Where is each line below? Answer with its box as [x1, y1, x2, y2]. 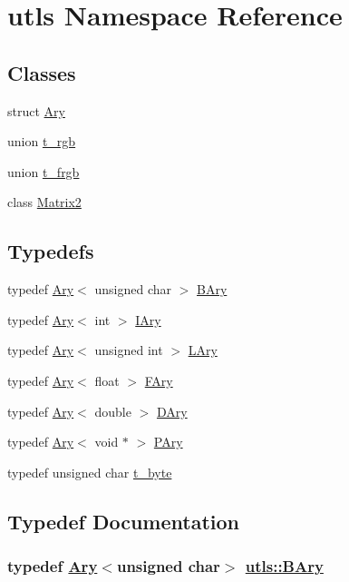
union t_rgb [7, 132, 76, 151]
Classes [7, 58, 76, 86]
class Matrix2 [7, 192, 82, 212]
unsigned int [94, 340, 163, 360]
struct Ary [7, 101, 65, 120]
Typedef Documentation [7, 507, 239, 535]
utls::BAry [245, 555, 324, 577]
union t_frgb [7, 162, 80, 181]
